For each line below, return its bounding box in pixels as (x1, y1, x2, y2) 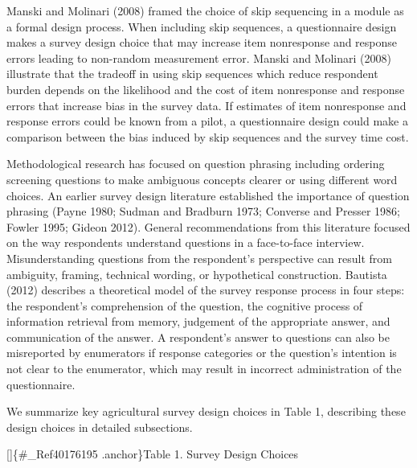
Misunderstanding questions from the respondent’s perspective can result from (6, 249, 392, 266)
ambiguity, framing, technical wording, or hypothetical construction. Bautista (6, 265, 387, 282)
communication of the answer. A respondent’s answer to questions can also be (6, 328, 390, 345)
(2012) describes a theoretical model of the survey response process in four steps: (6, 281, 405, 298)
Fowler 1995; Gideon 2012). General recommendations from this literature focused (6, 218, 411, 235)
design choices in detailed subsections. (6, 418, 193, 435)
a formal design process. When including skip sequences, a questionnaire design (6, 18, 397, 35)
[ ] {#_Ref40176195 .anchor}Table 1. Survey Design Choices (6, 445, 299, 462)
